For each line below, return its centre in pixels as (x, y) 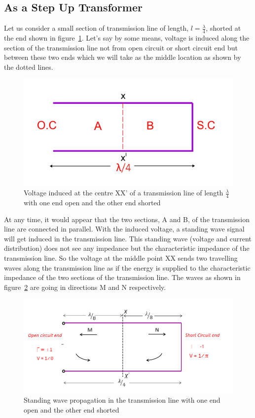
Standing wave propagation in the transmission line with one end (122, 400)
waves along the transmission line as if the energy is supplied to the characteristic (127, 267)
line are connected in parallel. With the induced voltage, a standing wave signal (124, 229)
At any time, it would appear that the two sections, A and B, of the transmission (127, 219)
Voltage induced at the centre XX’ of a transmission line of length (124, 193)
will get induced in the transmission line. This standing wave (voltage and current (128, 238)
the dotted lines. (29, 67)
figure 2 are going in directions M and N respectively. (85, 287)
